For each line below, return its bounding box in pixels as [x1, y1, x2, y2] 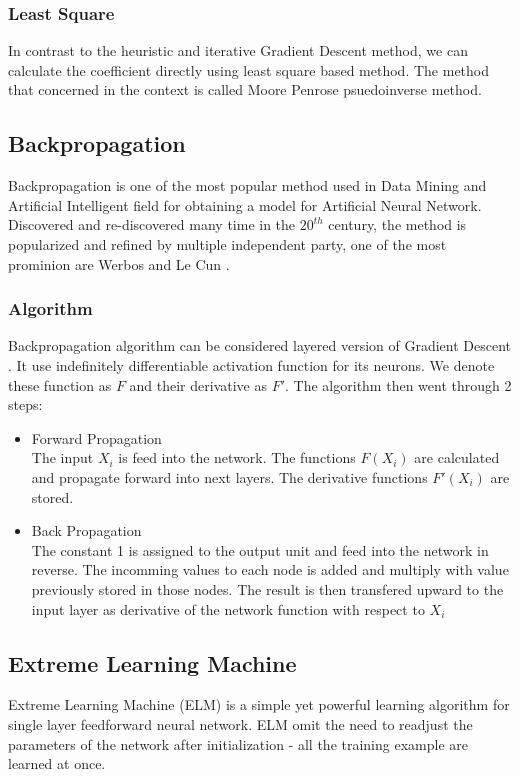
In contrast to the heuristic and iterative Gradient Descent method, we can [8, 40, 468, 61]
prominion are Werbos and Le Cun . [8, 253, 230, 274]
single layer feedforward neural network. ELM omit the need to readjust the [8, 713, 473, 734]
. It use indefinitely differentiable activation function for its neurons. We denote [8, 354, 495, 375]
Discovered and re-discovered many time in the [8, 214, 296, 235]
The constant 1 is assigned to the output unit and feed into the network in [31, 539, 489, 560]
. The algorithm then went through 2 [285, 374, 512, 395]
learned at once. [8, 753, 106, 774]
